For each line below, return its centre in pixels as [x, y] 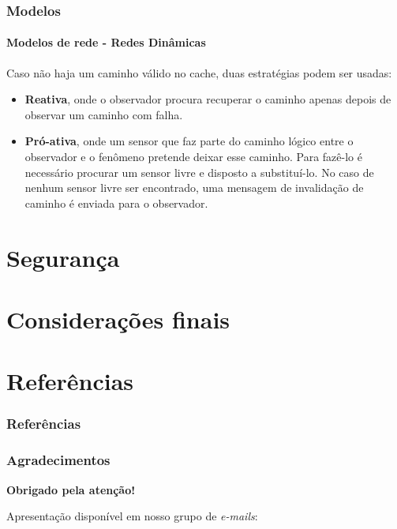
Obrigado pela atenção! [71, 489]
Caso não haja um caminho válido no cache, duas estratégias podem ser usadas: [199, 72]
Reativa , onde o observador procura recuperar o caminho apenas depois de [208, 99]
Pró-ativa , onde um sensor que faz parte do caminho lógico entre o [189, 141]
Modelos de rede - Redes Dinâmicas [106, 42]
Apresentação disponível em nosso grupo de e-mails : [132, 516]
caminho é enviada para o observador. [116, 203]
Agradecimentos [58, 460]
